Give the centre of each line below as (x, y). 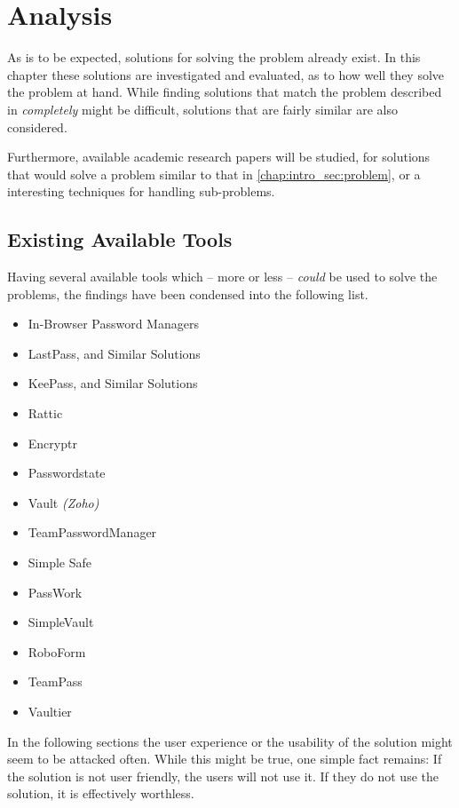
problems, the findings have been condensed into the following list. (188, 293)
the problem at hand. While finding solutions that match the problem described (225, 92)
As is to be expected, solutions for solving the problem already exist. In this (214, 57)
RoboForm (57, 651)
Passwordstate (67, 473)
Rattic (45, 413)
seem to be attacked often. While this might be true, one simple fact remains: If (225, 759)
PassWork (55, 592)
